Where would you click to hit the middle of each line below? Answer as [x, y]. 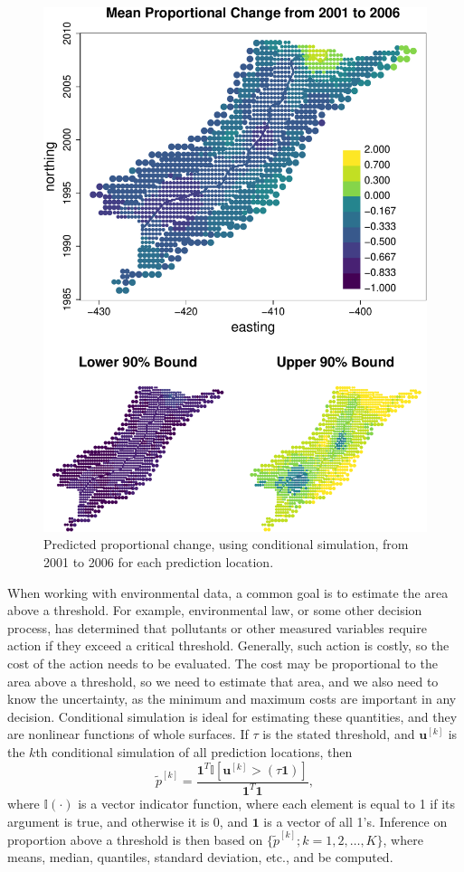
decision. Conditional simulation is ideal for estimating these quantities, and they [232, 716]
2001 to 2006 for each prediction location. [159, 562]
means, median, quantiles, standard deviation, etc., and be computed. [200, 857]
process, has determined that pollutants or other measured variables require [217, 627]
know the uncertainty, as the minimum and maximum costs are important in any [232, 699]
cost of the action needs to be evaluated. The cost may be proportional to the [223, 663]
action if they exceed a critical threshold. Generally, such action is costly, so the [228, 645]
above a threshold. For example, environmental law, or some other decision [215, 610]
